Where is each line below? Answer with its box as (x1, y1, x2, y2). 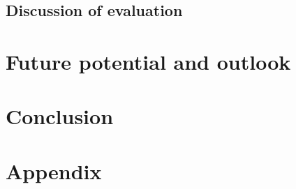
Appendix (6, 156, 102, 185)
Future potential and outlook (6, 47, 291, 75)
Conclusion (6, 102, 114, 130)
